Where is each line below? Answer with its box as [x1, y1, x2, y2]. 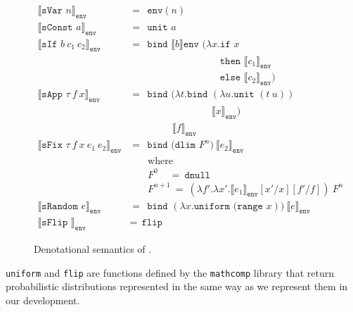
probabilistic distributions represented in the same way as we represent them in [6, 279, 348, 294]
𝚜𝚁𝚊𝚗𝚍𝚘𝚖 [41, 201, 78, 211]
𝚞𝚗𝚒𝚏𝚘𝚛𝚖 [193, 201, 231, 211]
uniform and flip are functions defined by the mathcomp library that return [6, 265, 334, 280]
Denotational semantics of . [34, 242, 152, 256]
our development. [6, 293, 80, 308]
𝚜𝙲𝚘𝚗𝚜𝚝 [41, 22, 73, 32]
